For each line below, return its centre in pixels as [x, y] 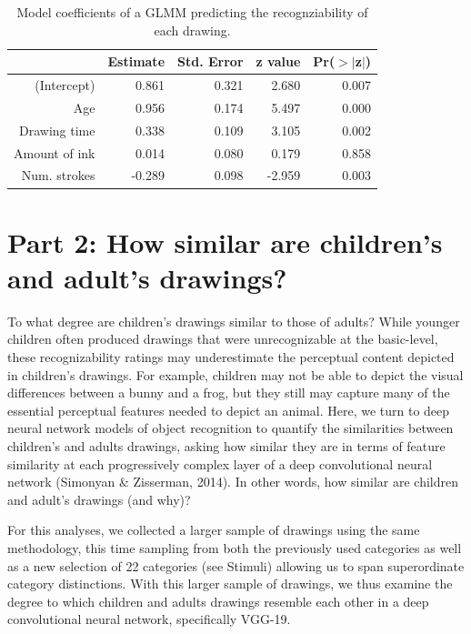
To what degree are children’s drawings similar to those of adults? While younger [234, 321]
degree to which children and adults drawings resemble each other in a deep [218, 601]
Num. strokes [58, 175]
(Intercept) [65, 85]
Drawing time [57, 130]
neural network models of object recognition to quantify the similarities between [230, 428]
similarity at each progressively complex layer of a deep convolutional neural [220, 463]
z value [278, 61]
